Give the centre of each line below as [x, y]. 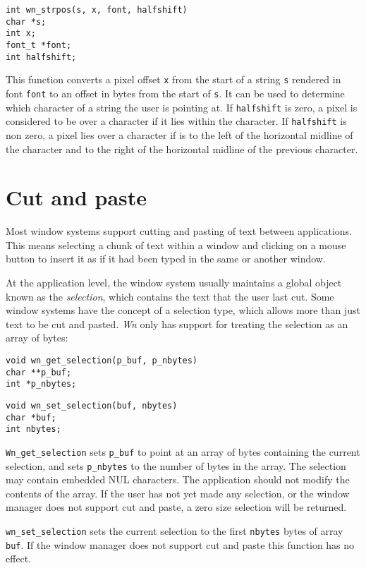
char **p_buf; [39, 372]
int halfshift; [41, 57]
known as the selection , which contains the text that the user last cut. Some [170, 296]
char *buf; [31, 417]
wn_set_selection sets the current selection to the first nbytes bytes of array [175, 531]
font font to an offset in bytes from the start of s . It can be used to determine [175, 93]
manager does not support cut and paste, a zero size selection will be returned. [176, 507]
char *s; [26, 22]
